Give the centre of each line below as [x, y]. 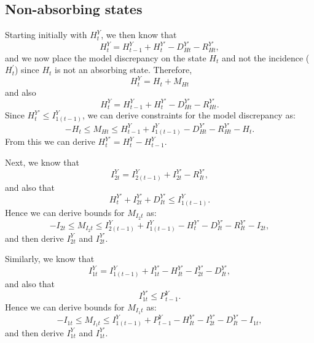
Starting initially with [46, 35]
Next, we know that [42, 162]
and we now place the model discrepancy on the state [106, 57]
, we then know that [139, 35]
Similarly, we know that [50, 259]
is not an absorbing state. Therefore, [124, 70]
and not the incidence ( [265, 57]
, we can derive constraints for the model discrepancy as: [189, 115]
